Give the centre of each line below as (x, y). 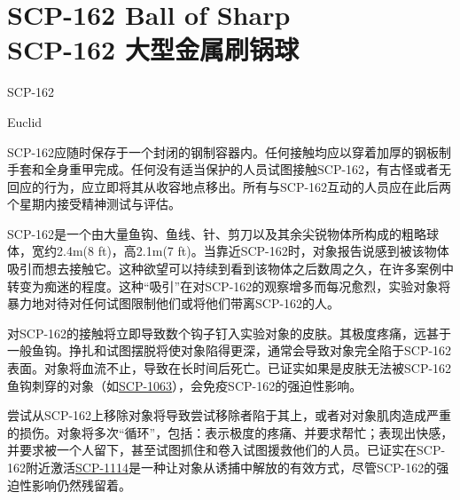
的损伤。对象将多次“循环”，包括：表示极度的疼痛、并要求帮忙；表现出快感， (230, 432)
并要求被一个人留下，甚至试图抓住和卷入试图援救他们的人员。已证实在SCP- (226, 450)
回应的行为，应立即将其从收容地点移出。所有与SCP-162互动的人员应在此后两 (230, 186)
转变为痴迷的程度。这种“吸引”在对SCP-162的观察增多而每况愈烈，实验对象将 (229, 286)
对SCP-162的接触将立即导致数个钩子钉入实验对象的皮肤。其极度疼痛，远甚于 (230, 333)
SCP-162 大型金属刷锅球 (153, 49)
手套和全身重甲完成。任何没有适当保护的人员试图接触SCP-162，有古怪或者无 (230, 169)
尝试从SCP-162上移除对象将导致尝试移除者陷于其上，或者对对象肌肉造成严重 (230, 415)
